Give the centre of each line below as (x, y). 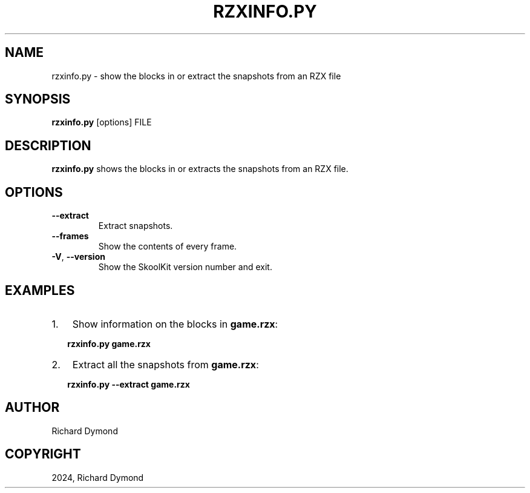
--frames (70, 236)
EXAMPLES (40, 290)
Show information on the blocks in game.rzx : (175, 324)
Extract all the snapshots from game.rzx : (165, 364)
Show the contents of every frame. (168, 247)
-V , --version (78, 257)
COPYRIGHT (43, 454)
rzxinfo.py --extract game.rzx (129, 384)
